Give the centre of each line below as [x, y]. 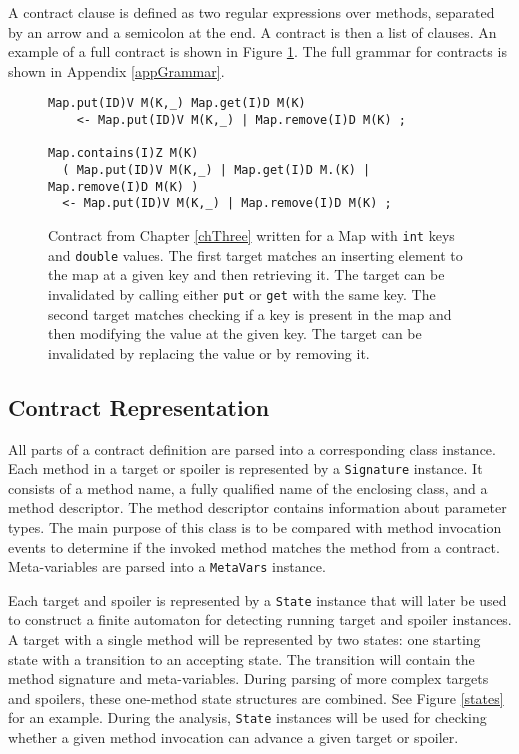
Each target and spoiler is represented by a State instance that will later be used [257, 599]
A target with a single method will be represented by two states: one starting [244, 639]
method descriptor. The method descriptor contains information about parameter [257, 507]
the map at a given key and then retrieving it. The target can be [246, 274]
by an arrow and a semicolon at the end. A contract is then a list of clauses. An [252, 31]
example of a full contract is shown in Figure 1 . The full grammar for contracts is [257, 51]
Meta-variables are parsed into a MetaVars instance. [167, 566]
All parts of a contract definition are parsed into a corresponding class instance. [252, 448]
